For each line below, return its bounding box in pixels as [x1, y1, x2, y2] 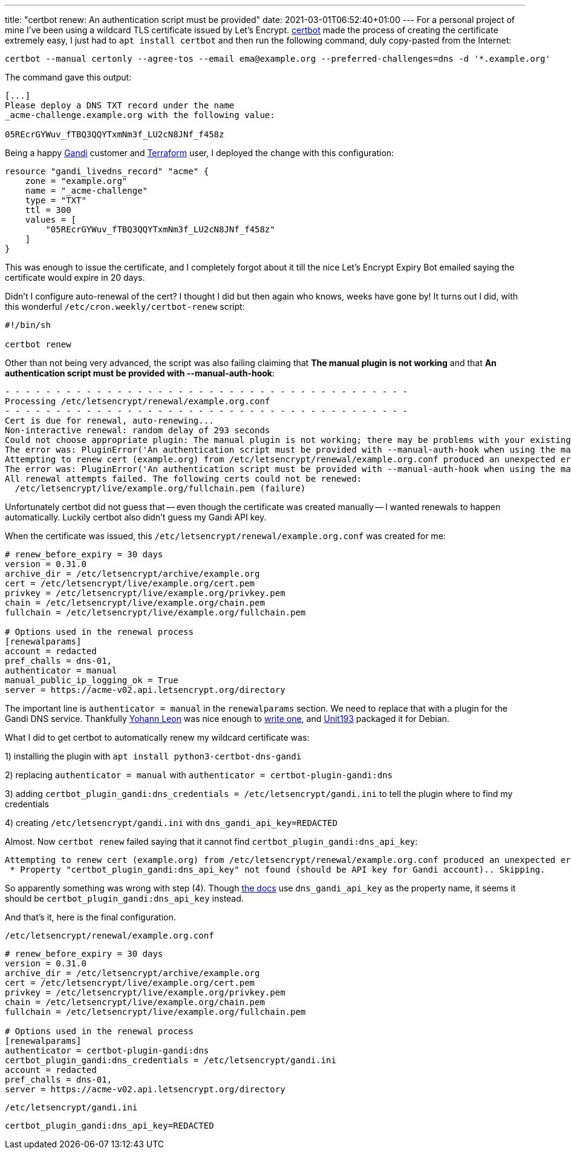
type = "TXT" [25, 195, 86, 205]
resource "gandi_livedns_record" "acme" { [5, 166, 209, 176]
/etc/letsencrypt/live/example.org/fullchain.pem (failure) [15, 484, 306, 493]
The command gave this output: [5, 72, 132, 82]
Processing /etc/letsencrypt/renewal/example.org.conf [5, 396, 270, 406]
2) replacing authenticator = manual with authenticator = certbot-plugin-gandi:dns [5, 770, 393, 780]
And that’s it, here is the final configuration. [5, 912, 176, 922]
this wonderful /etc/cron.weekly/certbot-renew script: [5, 301, 245, 312]
